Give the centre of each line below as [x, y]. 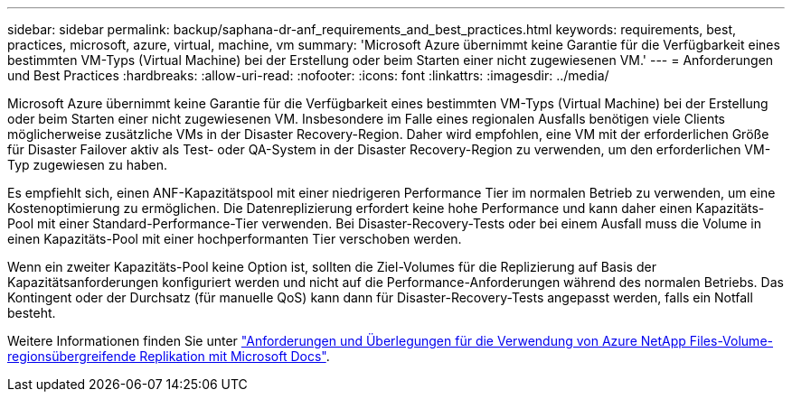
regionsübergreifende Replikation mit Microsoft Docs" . [169, 356]
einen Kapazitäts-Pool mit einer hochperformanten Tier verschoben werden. [235, 239]
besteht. [32, 313]
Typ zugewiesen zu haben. [87, 165]
